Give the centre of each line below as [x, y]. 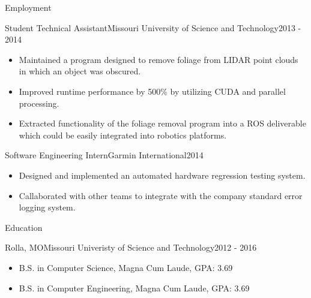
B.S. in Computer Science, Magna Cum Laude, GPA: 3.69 [126, 267]
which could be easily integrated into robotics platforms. [123, 135]
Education [24, 227]
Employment [28, 7]
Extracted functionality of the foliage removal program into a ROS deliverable [162, 123]
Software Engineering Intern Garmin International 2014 [104, 155]
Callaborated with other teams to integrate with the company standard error [161, 195]
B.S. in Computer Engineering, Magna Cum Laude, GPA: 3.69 [134, 288]
